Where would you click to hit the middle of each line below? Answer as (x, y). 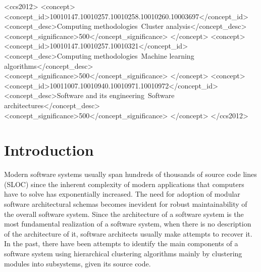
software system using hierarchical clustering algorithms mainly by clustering (123, 253)
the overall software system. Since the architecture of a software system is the (124, 214)
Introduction (49, 150)
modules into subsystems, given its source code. (77, 263)
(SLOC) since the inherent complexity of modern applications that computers (124, 184)
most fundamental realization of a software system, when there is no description (128, 224)
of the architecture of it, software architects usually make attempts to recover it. (128, 233)
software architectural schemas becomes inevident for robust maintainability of (126, 204)
